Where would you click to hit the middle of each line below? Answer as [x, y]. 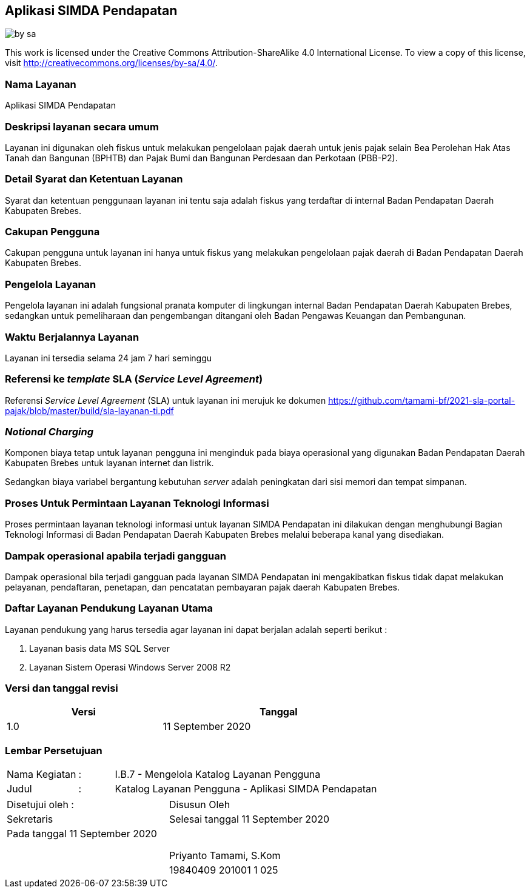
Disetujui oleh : [40, 805]
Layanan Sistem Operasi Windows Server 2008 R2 [130, 667]
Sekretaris [30, 819]
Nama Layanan [41, 84]
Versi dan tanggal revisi [62, 688]
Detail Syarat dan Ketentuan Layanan [94, 179]
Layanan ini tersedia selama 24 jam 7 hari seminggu [109, 358]
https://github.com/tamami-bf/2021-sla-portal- [422, 400]
